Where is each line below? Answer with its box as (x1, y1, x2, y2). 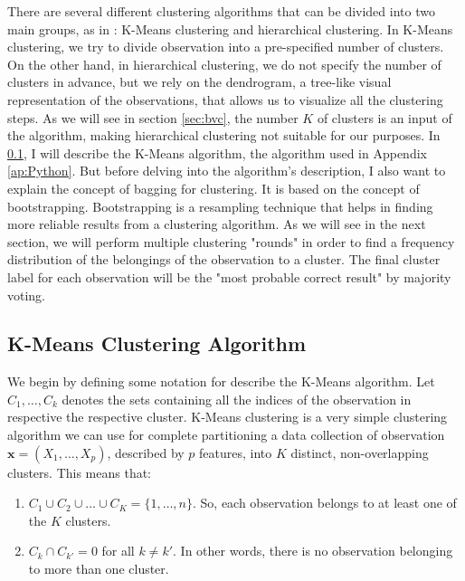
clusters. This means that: (7, 462, 151, 481)
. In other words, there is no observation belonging (173, 541, 453, 560)
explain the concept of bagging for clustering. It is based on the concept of (7, 178, 420, 197)
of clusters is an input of (317, 108, 452, 127)
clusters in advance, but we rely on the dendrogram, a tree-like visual (7, 72, 392, 91)
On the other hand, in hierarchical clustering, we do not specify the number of (7, 54, 441, 73)
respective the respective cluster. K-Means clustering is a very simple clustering (7, 407, 448, 426)
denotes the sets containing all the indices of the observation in (62, 389, 412, 408)
